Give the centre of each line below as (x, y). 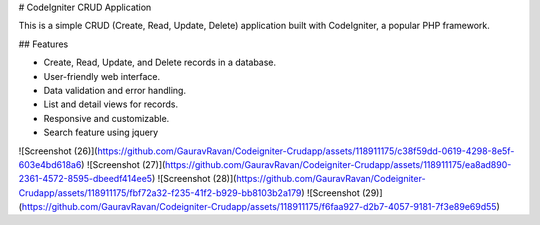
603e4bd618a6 (50, 164)
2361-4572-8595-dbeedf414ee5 (85, 179)
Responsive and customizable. (106, 118)
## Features (43, 44)
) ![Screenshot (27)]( (123, 164)
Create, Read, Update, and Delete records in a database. (160, 62)
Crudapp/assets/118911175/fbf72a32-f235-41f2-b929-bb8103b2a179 (160, 192)
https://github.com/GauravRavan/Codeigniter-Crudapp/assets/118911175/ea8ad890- (338, 164)
